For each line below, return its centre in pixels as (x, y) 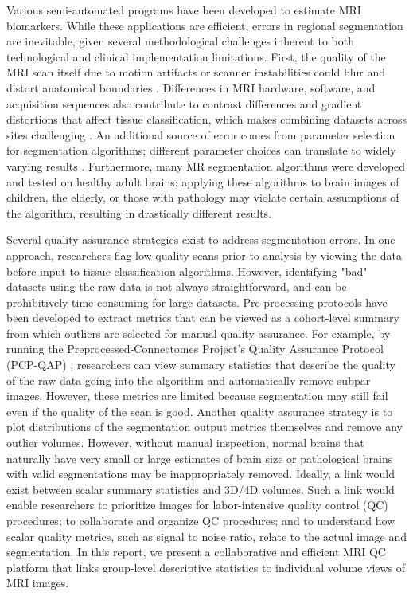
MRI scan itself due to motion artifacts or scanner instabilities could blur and (196, 72)
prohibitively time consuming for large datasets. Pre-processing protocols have (197, 302)
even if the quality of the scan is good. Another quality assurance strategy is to (200, 411)
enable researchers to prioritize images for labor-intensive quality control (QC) (197, 505)
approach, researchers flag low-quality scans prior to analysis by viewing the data (204, 255)
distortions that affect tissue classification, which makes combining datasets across (206, 119)
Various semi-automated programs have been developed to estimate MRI (184, 10)
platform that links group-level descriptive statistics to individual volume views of (206, 567)
